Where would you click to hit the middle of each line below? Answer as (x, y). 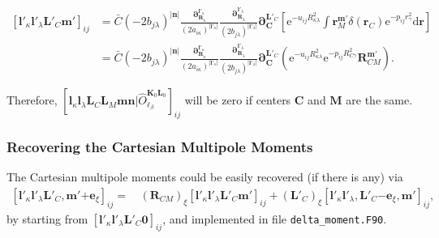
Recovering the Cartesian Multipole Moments (160, 147)
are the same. (379, 100)
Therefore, (32, 100)
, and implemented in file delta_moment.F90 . (275, 218)
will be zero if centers (238, 100)
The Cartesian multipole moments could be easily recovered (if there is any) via (205, 177)
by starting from (47, 218)
